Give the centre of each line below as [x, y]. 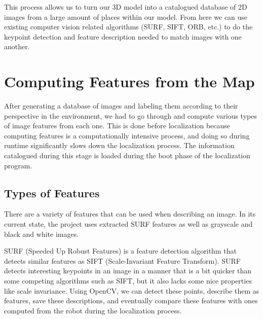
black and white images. [42, 234]
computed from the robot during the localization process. [93, 310]
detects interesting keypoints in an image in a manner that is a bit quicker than [128, 271]
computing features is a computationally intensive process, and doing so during [127, 135]
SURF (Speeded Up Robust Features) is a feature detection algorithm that [120, 251]
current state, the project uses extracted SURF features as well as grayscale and [128, 224]
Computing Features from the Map [129, 81]
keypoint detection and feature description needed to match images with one [123, 36]
